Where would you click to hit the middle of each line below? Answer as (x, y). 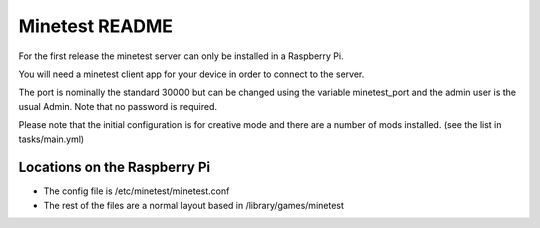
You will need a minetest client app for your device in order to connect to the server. (191, 74)
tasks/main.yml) (51, 139)
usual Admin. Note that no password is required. (118, 106)
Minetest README (96, 26)
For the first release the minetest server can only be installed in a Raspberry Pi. (181, 56)
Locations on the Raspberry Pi (114, 167)
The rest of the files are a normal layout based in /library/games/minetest (194, 205)
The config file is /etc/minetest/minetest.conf (136, 191)
